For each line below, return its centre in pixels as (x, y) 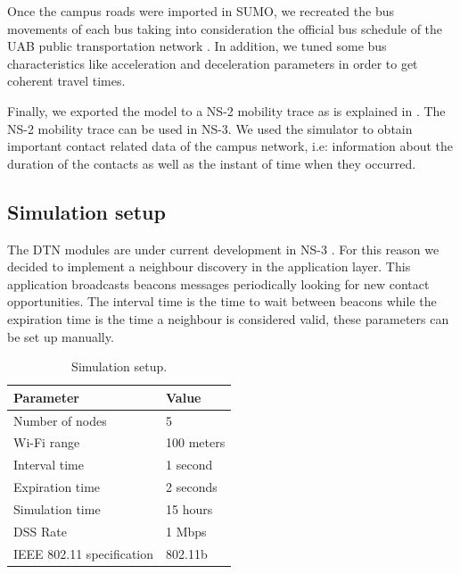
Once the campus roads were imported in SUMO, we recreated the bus (201, 11)
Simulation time (57, 508)
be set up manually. (61, 336)
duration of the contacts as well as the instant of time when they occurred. (212, 163)
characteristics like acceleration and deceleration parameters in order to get (213, 63)
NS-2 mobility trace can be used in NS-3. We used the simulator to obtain (210, 128)
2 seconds (192, 487)
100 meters (196, 442)
